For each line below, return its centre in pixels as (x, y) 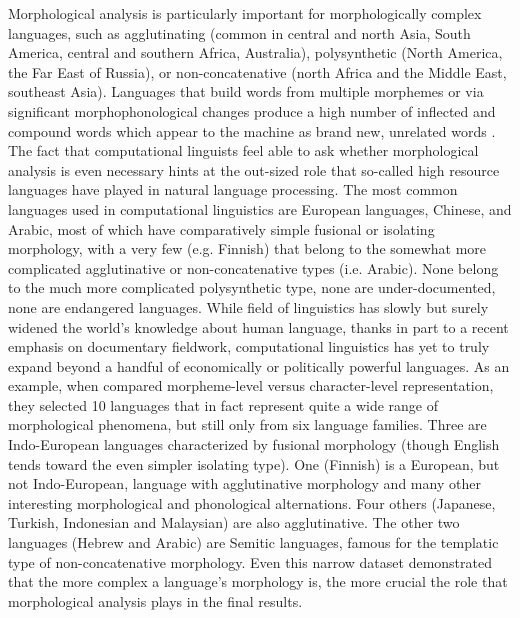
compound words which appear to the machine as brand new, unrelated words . (252, 130)
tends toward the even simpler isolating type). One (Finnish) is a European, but (254, 463)
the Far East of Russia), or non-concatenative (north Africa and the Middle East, (257, 71)
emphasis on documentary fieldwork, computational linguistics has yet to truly (249, 346)
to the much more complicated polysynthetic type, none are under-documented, (252, 287)
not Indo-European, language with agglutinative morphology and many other (244, 483)
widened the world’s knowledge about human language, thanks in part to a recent (258, 326)
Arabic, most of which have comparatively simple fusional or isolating (221, 228)
